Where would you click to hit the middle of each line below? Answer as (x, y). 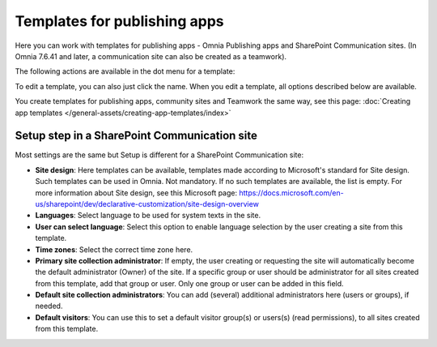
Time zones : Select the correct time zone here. (114, 249)
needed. (49, 306)
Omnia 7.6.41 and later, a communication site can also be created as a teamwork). (151, 56)
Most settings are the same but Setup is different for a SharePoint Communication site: (159, 155)
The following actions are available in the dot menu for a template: (125, 71)
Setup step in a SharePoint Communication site (136, 136)
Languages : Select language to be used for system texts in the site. (148, 216)
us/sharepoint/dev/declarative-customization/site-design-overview (147, 203)
